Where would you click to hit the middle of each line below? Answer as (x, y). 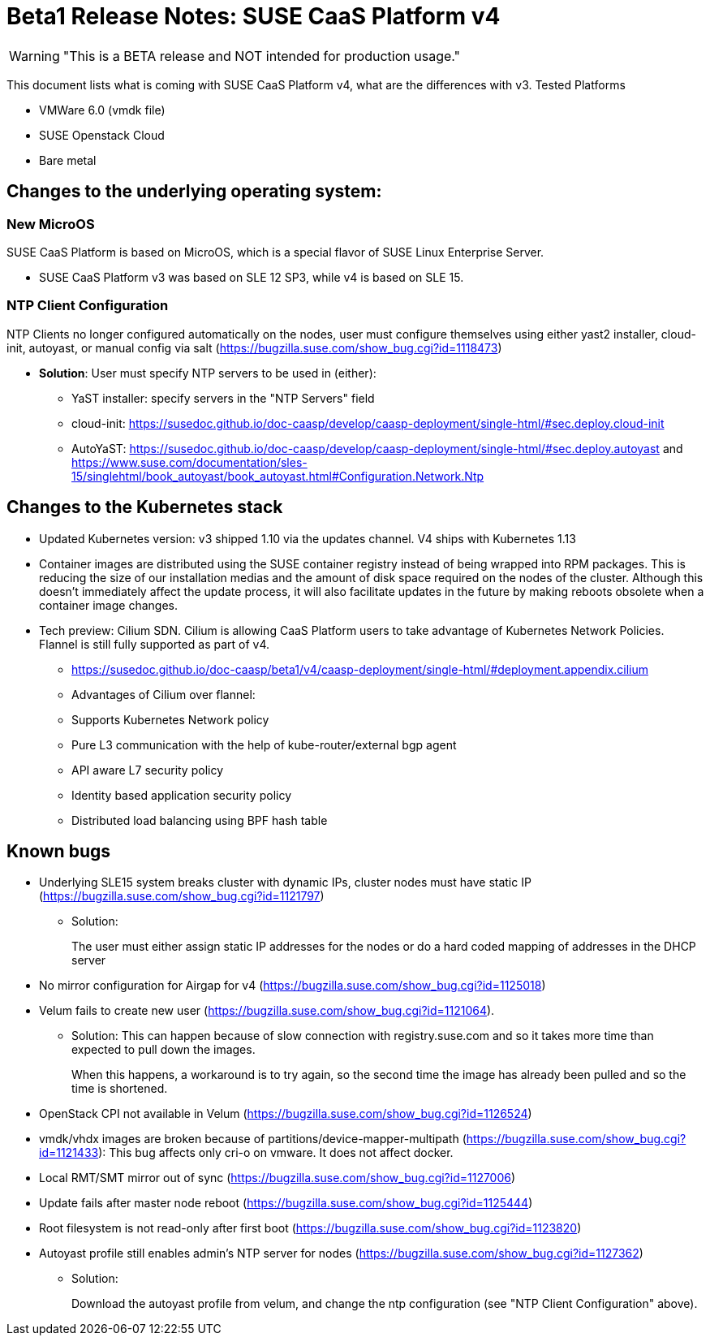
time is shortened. (120, 1089)
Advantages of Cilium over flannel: (164, 694)
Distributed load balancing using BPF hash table (200, 820)
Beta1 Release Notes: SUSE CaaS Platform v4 (254, 16)
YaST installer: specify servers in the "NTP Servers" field (223, 398)
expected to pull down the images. (164, 1050)
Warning (34, 56)
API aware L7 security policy (148, 770)
